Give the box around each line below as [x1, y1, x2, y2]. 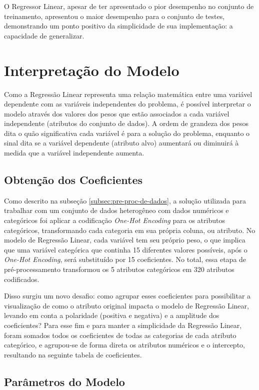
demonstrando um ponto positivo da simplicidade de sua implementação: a [4, 20, 233, 31]
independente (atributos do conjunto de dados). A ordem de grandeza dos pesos [4, 118, 248, 128]
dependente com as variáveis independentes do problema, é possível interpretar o [4, 98, 251, 109]
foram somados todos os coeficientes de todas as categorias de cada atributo [4, 329, 236, 340]
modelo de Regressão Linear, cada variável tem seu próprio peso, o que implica [4, 234, 245, 245]
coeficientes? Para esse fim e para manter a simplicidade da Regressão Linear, [4, 319, 242, 330]
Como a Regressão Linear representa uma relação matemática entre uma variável [4, 88, 252, 99]
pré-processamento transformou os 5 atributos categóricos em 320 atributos [4, 264, 234, 274]
